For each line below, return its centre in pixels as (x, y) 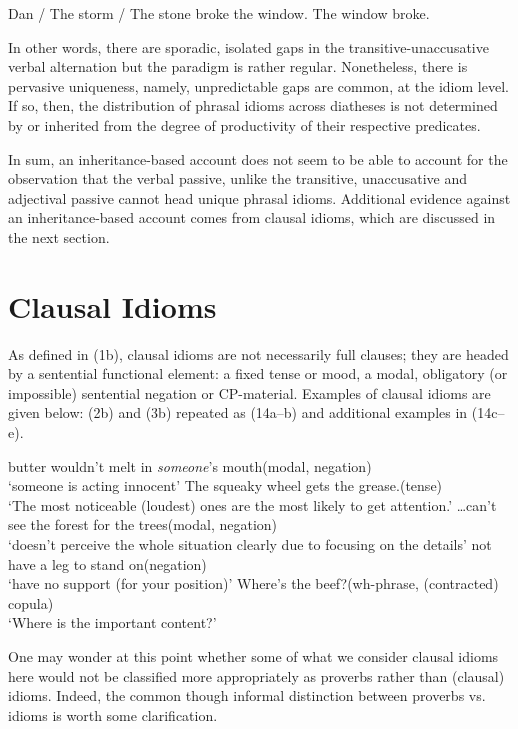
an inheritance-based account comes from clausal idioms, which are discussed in (252, 217)
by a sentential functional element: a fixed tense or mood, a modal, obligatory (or (258, 373)
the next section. (59, 236)
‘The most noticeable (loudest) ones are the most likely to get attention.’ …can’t (252, 504)
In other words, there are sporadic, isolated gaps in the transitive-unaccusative (248, 46)
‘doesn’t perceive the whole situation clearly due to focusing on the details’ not (250, 544)
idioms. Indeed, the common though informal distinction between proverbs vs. (247, 695)
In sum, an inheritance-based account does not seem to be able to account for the (258, 158)
